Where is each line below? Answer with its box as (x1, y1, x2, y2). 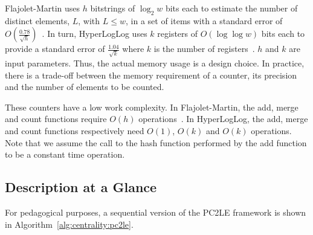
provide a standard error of (5, 42, 105, 55)
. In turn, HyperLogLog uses (42, 27, 147, 40)
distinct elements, (5, 14, 70, 27)
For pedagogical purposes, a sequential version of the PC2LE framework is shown (5, 206, 306, 219)
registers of (157, 27, 198, 40)
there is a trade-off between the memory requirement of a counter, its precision (5, 68, 297, 81)
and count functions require (5, 112, 107, 125)
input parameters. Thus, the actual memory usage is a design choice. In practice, (5, 57, 305, 69)
